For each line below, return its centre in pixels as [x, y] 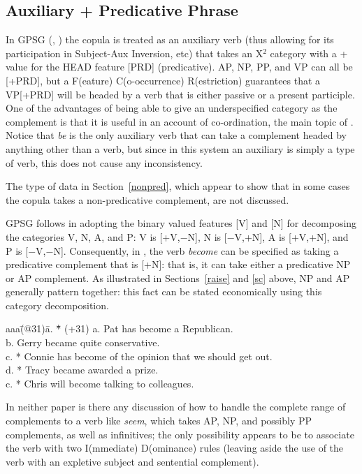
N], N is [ [207, 236]
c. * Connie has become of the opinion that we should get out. [139, 356]
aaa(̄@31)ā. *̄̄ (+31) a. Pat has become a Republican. [120, 328]
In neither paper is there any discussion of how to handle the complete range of [176, 407]
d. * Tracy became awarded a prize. [82, 370]
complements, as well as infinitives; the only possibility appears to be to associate [180, 434]
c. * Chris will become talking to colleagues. [100, 383]
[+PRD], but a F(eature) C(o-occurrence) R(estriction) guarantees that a [163, 80]
